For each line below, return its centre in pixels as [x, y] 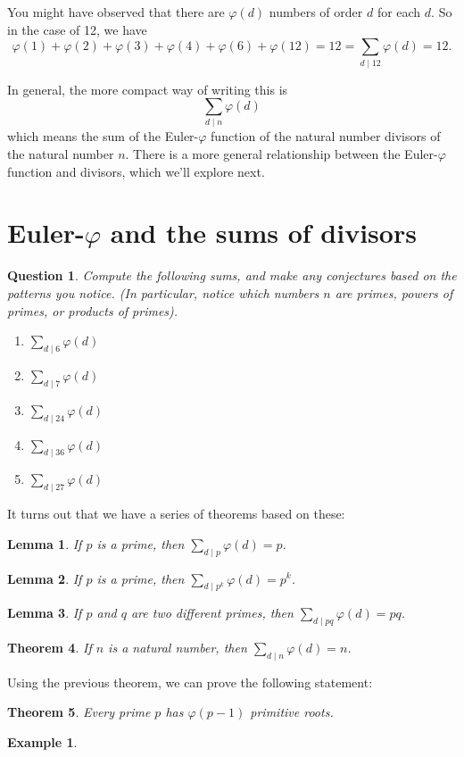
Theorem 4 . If [50, 648]
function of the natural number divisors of [326, 136]
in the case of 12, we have [77, 29]
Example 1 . [42, 742]
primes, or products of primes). [93, 310]
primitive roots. [292, 712]
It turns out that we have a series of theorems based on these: [176, 514]
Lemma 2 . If [45, 578]
